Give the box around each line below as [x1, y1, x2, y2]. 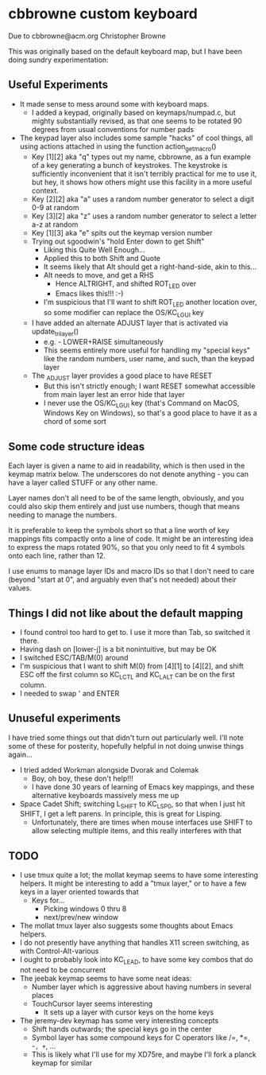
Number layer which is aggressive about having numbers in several [31, 982, 252, 991]
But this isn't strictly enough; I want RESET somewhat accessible [43, 381, 256, 391]
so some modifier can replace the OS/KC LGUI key [43, 308, 204, 319]
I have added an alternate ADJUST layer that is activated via [31, 317, 229, 327]
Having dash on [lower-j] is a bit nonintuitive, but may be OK [19, 644, 217, 653]
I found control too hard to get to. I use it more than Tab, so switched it [19, 627, 251, 637]
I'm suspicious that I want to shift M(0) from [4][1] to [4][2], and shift [19, 661, 244, 671]
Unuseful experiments [8, 711, 121, 725]
